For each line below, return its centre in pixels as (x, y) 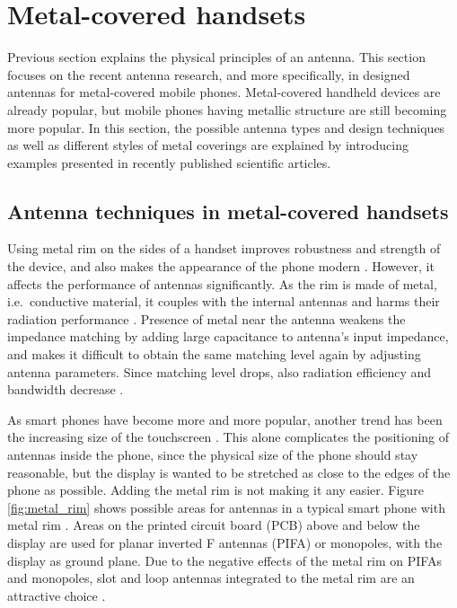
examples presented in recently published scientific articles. (169, 162)
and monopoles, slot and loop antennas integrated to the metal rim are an (211, 578)
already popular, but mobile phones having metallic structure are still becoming (227, 109)
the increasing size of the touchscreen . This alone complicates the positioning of (228, 437)
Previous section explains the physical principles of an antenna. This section (216, 57)
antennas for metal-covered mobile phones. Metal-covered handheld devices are (224, 92)
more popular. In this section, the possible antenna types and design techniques (226, 127)
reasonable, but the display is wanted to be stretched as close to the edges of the (229, 472)
